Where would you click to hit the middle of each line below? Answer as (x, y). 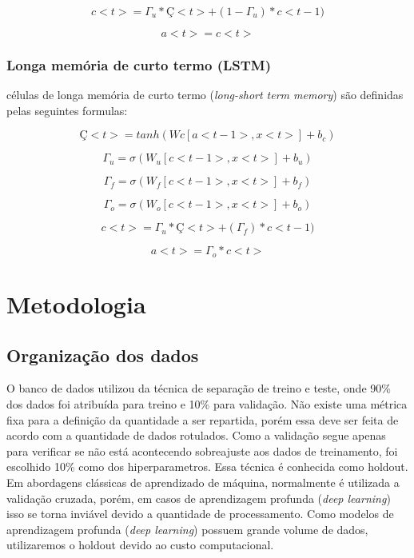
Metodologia (76, 304)
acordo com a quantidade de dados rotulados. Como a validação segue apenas (196, 435)
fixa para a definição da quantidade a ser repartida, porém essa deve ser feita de (203, 419)
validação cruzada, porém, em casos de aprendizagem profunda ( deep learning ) (199, 498)
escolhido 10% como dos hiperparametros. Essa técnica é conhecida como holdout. (207, 466)
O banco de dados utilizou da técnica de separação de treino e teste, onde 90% (199, 388)
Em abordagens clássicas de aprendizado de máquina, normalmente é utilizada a (203, 482)
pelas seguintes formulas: (67, 110)
